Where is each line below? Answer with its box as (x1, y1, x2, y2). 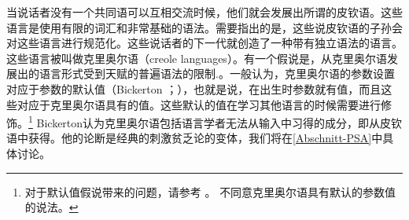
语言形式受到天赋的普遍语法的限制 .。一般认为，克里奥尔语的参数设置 (39, 65, 395, 82)
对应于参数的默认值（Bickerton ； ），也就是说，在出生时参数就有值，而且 (6, 80, 381, 97)
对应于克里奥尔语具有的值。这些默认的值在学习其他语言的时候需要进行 (17, 96, 381, 112)
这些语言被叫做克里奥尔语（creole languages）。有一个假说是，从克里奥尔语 (6, 49, 387, 66)
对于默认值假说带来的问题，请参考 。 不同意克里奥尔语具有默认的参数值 (24, 183, 396, 200)
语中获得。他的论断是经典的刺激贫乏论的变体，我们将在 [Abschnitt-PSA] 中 (6, 130, 383, 146)
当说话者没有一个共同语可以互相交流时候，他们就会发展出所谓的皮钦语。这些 (6, 4, 403, 20)
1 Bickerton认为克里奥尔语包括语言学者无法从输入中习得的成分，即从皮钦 (28, 112, 403, 130)
